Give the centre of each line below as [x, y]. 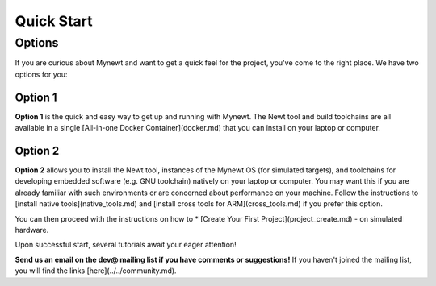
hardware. [32, 230]
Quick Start [54, 21]
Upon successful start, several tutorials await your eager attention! [126, 245]
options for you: [41, 74]
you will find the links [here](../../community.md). [96, 271]
